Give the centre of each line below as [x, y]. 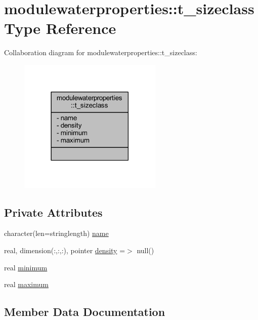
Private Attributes [53, 212]
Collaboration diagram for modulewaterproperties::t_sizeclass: [101, 52]
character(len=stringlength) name [56, 233]
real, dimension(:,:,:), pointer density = [65, 250]
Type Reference [60, 28]
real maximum [26, 284]
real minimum [26, 267]
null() [145, 250]
